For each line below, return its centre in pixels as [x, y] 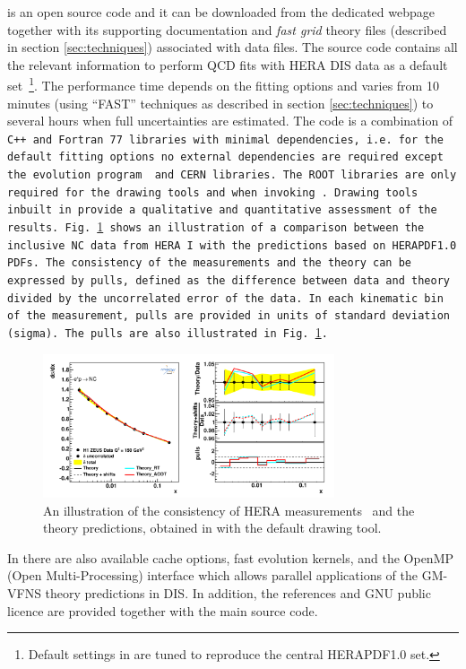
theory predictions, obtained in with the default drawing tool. [212, 528]
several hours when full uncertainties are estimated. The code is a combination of [230, 121]
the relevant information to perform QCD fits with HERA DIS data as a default [228, 64]
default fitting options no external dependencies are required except [225, 157]
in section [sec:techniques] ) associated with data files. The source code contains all [233, 47]
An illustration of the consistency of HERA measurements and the [229, 510]
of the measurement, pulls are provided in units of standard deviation [229, 316]
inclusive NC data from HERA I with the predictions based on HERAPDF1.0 [232, 245]
